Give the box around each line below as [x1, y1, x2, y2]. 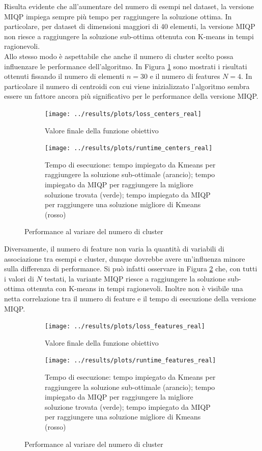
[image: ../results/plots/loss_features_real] [45, 323, 205, 330]
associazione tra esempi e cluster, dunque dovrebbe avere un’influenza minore [4, 253, 245, 264]
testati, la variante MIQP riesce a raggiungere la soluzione [44, 273, 226, 284]
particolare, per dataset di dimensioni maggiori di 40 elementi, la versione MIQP [4, 21, 255, 32]
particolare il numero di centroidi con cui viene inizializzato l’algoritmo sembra [4, 80, 250, 91]
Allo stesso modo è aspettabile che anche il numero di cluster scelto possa [4, 50, 234, 61]
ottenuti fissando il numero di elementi [4, 71, 125, 81]
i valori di [4, 273, 34, 284]
